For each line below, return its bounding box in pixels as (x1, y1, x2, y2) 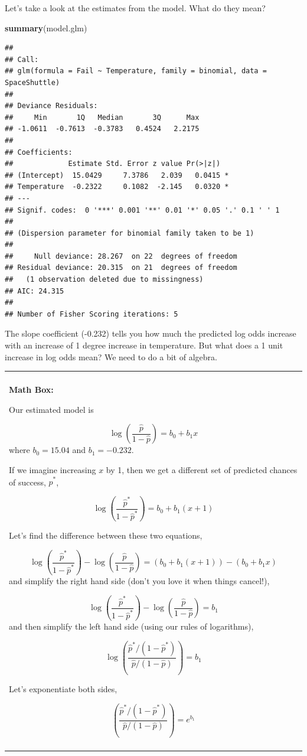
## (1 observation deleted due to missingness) (5, 275, 204, 284)
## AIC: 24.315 (5, 286, 64, 295)
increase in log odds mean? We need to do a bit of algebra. (5, 350, 217, 363)
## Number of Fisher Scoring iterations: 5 (5, 309, 178, 318)
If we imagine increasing (9, 464, 96, 475)
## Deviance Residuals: (5, 102, 98, 110)
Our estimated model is (9, 403, 94, 415)
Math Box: (9, 383, 54, 396)
